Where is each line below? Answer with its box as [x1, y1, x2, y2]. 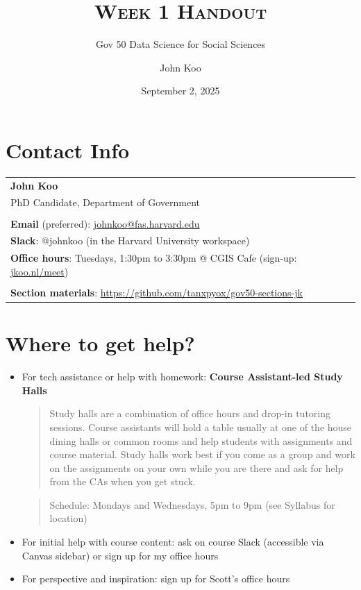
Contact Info [6, 135, 130, 164]
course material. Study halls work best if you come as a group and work [49, 447, 355, 462]
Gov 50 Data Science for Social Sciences [95, 37, 266, 51]
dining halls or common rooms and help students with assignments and [49, 433, 353, 448]
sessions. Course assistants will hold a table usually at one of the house [49, 419, 352, 434]
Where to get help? [6, 329, 195, 357]
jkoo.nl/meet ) [10, 264, 69, 278]
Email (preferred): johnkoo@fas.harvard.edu [10, 216, 200, 230]
